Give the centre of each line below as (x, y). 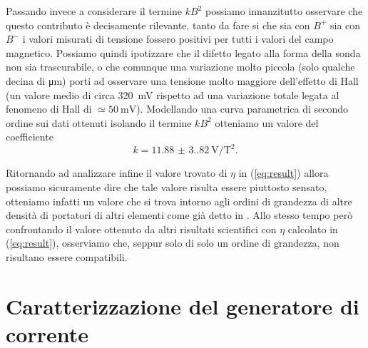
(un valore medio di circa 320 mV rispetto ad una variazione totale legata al (173, 94)
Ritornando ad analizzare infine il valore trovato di (117, 173)
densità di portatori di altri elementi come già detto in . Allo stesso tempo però (179, 215)
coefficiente (30, 137)
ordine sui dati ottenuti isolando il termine (99, 122)
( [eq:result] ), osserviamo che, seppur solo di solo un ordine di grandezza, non (173, 243)
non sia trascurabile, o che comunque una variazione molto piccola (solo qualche (180, 67)
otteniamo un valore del (267, 122)
